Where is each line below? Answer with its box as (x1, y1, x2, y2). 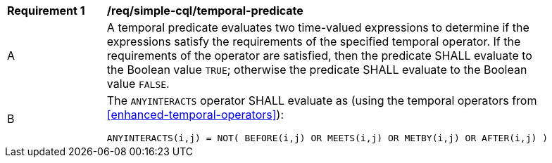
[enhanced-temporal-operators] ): (106, 107, 284, 122)
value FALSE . (106, 77, 170, 91)
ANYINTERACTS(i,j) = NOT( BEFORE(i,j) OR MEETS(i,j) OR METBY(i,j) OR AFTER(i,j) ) (106, 133, 548, 143)
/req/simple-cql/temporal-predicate (106, 4, 303, 18)
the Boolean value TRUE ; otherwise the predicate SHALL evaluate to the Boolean (106, 63, 527, 77)
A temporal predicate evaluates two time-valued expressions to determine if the (106, 20, 529, 34)
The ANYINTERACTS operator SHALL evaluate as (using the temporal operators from (106, 93, 537, 107)
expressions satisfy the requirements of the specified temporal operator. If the (106, 34, 521, 48)
